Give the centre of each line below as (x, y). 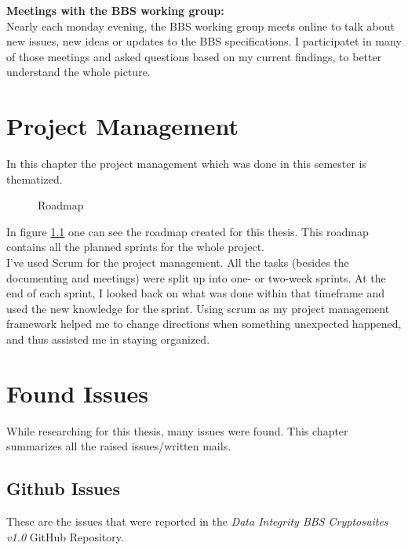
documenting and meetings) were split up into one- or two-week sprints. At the (196, 277)
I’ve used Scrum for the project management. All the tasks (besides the (178, 262)
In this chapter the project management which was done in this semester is (187, 164)
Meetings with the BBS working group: (115, 10)
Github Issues (63, 488)
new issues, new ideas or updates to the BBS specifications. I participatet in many (204, 41)
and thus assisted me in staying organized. (108, 339)
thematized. (35, 178)
